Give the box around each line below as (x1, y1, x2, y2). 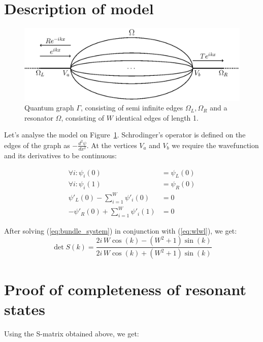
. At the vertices (86, 139, 137, 150)
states (4, 298, 45, 319)
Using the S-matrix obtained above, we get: (4, 328, 139, 338)
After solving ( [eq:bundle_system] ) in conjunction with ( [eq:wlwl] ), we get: (4, 225, 237, 236)
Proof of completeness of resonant (4, 278, 247, 299)
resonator (24, 112, 53, 123)
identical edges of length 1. (115, 112, 199, 123)
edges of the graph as (4, 139, 70, 150)
